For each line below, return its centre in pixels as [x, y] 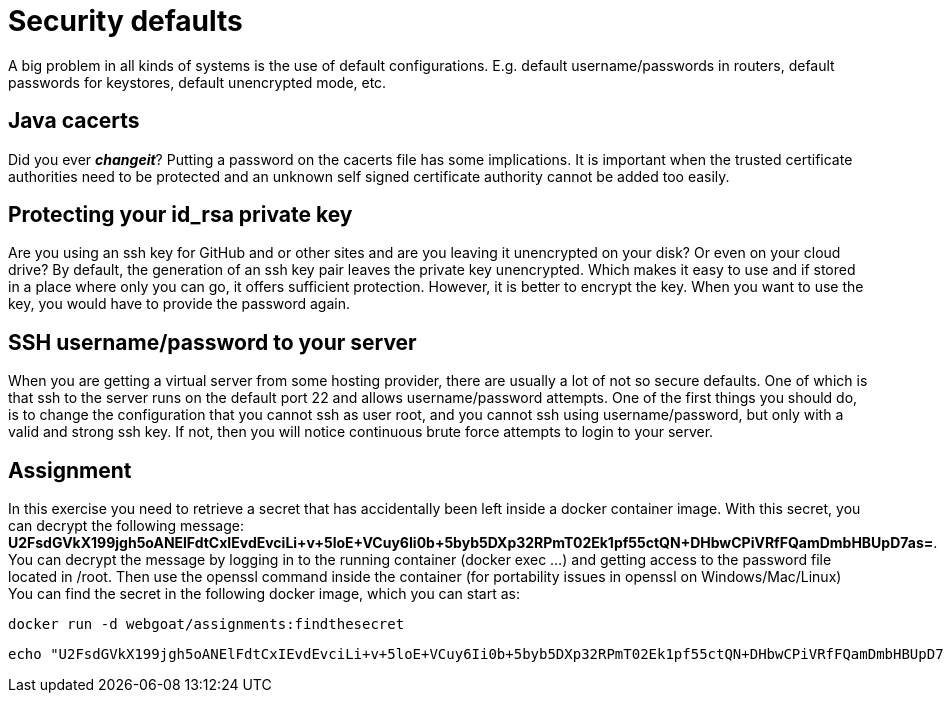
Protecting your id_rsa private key [180, 215]
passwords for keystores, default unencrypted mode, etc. [197, 82]
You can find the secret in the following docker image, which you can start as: [264, 594]
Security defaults [125, 21]
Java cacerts [74, 121]
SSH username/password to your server [212, 342]
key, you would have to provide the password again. [179, 304]
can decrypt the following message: [126, 526]
